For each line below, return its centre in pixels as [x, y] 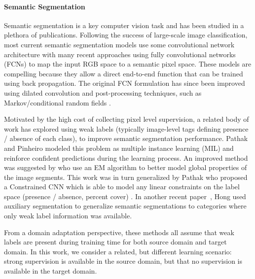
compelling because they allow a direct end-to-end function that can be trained [124, 73]
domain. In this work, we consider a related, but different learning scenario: [118, 251]
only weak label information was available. [68, 216]
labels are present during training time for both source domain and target [115, 242]
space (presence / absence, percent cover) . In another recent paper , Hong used [125, 196]
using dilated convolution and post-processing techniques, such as [103, 92]
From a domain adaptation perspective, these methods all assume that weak [119, 232]
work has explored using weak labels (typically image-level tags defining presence [126, 128]
